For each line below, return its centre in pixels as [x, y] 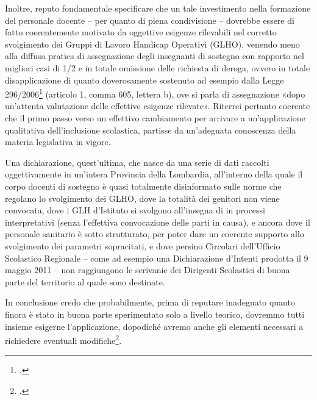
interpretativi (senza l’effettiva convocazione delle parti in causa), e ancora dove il [158, 222]
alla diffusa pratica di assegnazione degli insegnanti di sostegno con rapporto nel [155, 56]
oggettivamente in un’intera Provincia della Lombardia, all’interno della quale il [154, 174]
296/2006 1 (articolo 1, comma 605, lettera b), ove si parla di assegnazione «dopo [155, 93]
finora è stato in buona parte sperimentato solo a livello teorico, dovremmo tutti [155, 314]
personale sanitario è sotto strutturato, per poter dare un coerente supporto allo [155, 234]
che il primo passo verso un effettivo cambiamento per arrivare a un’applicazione [155, 118]
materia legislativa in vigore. [58, 142]
